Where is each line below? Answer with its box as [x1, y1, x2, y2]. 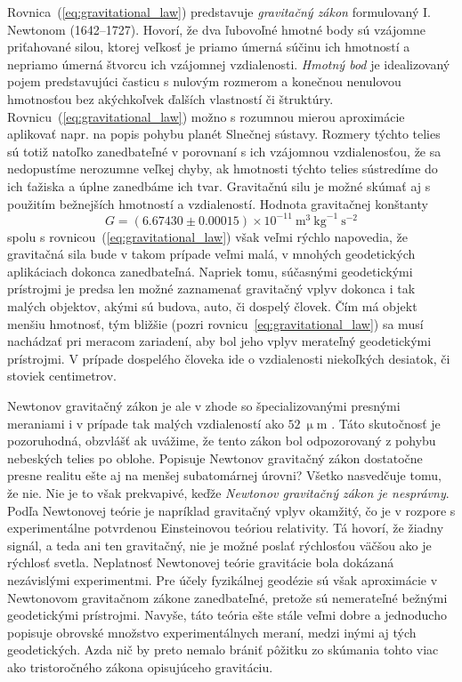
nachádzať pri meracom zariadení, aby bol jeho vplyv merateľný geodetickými [7, 332, 432, 350]
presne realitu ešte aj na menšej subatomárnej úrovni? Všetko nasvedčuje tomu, [7, 466, 442, 485]
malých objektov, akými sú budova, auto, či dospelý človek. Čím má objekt [7, 297, 417, 315]
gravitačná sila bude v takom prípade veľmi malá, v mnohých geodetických [7, 245, 416, 263]
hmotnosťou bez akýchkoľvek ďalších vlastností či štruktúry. [7, 89, 334, 108]
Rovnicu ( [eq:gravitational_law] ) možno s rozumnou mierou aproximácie [7, 107, 405, 125]
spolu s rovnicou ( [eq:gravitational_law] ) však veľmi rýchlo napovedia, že [7, 227, 408, 245]
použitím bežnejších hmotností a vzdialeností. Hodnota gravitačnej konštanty [7, 194, 428, 213]
